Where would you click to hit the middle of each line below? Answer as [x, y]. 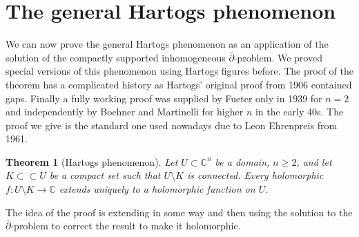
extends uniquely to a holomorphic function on [157, 189]
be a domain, [242, 161]
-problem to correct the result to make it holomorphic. [126, 226]
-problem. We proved [278, 57]
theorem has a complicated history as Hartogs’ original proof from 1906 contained [179, 84]
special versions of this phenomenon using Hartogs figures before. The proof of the [179, 71]
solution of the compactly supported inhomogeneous [116, 57]
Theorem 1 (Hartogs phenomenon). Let [92, 161]
